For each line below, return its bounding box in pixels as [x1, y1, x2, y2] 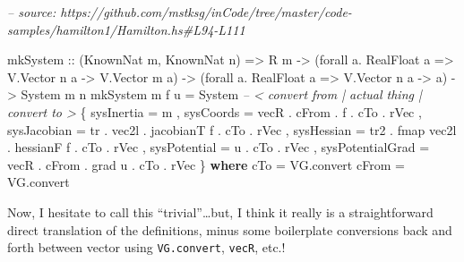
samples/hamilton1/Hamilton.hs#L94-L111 [7, 20, 245, 38]
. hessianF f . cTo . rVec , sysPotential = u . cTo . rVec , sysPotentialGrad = [7, 138, 430, 156]
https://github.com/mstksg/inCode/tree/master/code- [60, 3, 352, 21]
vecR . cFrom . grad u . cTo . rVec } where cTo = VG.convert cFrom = [7, 155, 405, 173]
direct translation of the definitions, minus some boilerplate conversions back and [7, 220, 452, 239]
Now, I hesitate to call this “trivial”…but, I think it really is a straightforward [7, 202, 434, 221]
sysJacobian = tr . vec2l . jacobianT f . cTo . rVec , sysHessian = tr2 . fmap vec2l [7, 120, 457, 139]
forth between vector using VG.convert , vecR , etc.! [7, 238, 286, 257]
